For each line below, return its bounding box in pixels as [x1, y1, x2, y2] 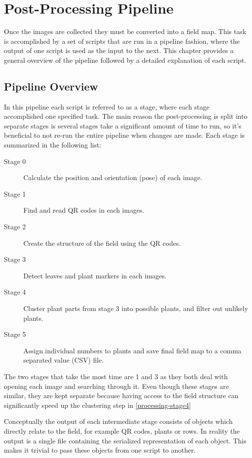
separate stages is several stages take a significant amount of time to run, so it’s [4, 120, 242, 130]
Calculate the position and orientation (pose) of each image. [23, 172, 202, 183]
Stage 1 [4, 188, 26, 199]
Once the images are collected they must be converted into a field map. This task [4, 26, 247, 37]
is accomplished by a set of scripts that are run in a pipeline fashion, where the [4, 36, 240, 46]
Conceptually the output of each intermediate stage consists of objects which [4, 416, 233, 426]
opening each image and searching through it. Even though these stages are [4, 381, 229, 391]
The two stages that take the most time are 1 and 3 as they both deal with [4, 371, 228, 381]
